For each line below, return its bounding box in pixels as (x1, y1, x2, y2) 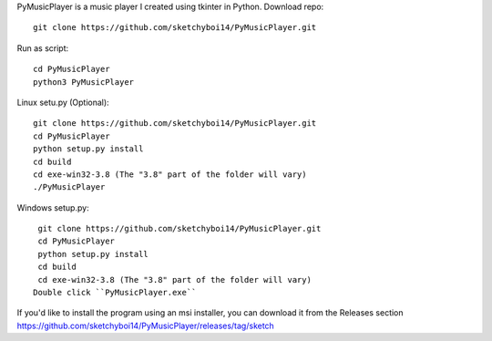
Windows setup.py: (16, 201, 90, 213)
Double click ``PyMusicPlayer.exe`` (33, 287, 197, 298)
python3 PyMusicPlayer (33, 77, 135, 87)
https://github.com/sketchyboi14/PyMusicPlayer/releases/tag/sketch (16, 320, 275, 331)
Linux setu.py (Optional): (16, 97, 109, 108)
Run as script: (16, 42, 69, 54)
